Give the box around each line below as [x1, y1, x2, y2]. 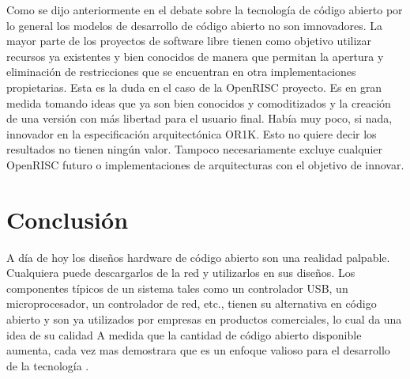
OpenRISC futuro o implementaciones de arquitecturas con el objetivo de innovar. [6, 156, 404, 172]
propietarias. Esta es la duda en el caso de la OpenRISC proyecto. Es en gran [6, 78, 382, 95]
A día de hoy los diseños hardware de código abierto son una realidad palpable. [6, 248, 390, 265]
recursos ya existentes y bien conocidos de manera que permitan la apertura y [6, 47, 384, 64]
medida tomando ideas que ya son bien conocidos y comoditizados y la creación [6, 94, 391, 111]
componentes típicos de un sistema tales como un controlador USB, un [6, 279, 348, 296]
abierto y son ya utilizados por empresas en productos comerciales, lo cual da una [6, 311, 402, 328]
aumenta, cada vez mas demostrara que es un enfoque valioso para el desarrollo [6, 342, 390, 358]
